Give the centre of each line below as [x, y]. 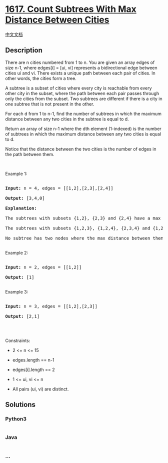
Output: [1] [20, 277]
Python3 [16, 419]
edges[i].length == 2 [33, 369]
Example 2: [17, 252]
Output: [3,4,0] [25, 198]
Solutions [20, 405]
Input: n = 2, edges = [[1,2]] [43, 267]
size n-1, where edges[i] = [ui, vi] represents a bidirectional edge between [81, 67]
